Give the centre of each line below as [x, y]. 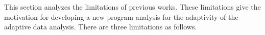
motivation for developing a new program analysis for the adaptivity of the [121, 16]
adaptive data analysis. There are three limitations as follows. [101, 27]
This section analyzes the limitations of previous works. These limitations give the [132, 7]
